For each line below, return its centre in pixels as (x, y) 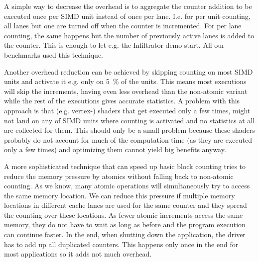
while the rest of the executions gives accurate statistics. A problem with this (122, 101)
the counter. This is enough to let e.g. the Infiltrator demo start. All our (114, 45)
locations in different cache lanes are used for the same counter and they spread (126, 205)
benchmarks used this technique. (54, 54)
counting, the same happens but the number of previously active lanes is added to (129, 35)
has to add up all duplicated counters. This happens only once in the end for (121, 244)
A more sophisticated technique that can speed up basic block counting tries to (125, 166)
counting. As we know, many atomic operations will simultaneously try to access (127, 186)
